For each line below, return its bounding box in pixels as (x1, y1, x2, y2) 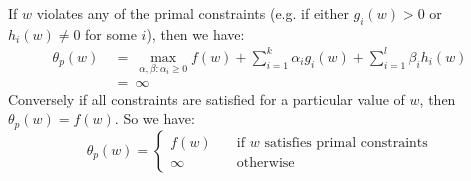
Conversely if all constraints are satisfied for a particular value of (8, 88, 405, 109)
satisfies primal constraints (264, 135, 428, 150)
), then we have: (146, 23, 245, 44)
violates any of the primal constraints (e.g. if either (36, 3, 349, 23)
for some (85, 23, 137, 44)
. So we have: (114, 108, 195, 129)
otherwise (236, 155, 295, 170)
